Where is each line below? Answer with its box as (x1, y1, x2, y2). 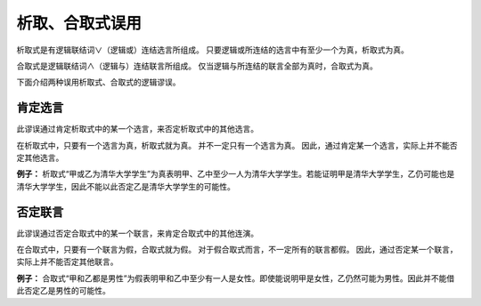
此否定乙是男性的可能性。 (16, 286, 110, 296)
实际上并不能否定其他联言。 (16, 256, 118, 267)
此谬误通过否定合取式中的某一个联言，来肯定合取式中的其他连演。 (16, 228, 258, 238)
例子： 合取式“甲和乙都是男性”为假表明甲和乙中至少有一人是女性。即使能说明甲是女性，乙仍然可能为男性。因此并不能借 (16, 272, 455, 284)
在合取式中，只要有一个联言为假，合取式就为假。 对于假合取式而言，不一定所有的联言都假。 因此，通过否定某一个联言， (16, 245, 458, 255)
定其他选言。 (16, 152, 64, 164)
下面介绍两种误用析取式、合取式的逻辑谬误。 (16, 76, 181, 88)
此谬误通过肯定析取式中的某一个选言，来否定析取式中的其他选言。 (16, 124, 258, 134)
